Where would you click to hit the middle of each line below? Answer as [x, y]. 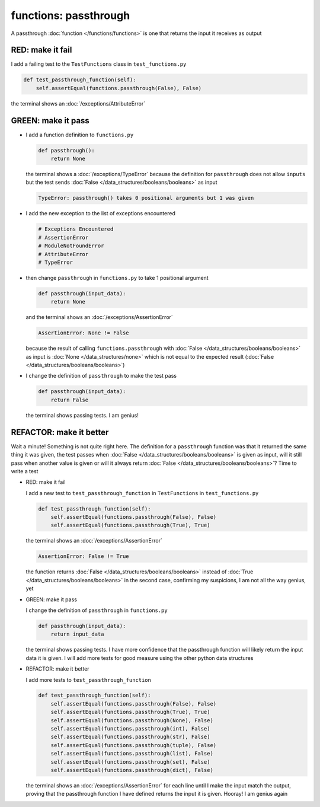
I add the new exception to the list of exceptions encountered [101, 213]
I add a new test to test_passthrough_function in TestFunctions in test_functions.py [142, 493]
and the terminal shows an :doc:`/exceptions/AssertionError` [99, 317]
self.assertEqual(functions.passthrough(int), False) [130, 729]
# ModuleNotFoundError [71, 246]
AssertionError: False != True [84, 556]
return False [70, 400]
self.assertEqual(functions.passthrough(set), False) [130, 762]
